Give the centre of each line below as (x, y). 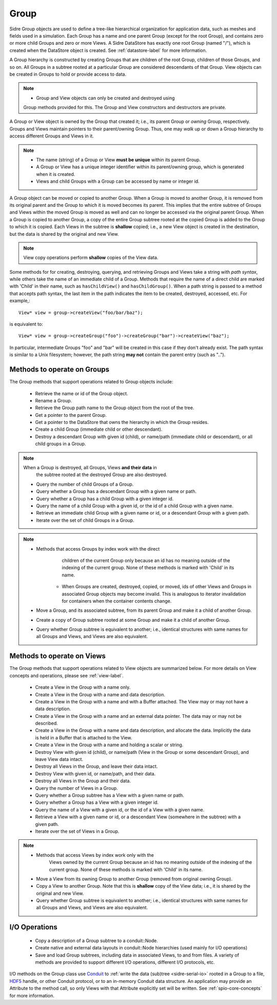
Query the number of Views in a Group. (76, 788)
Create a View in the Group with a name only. (83, 687)
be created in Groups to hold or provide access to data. (68, 74)
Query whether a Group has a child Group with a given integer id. (105, 499)
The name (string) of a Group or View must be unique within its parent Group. (118, 160)
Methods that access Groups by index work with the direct (98, 549)
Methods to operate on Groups (60, 370)
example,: (20, 301)
